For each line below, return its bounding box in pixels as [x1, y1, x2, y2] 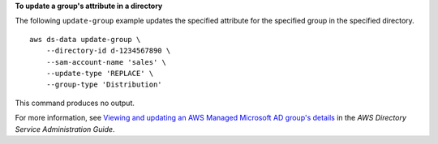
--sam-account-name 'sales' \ [45, 57, 166, 66]
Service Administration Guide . [15, 124, 115, 133]
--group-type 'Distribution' [45, 80, 162, 89]
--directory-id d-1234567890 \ [45, 46, 171, 56]
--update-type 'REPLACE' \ [45, 69, 154, 78]
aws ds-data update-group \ [29, 35, 141, 44]
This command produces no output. [15, 98, 135, 108]
